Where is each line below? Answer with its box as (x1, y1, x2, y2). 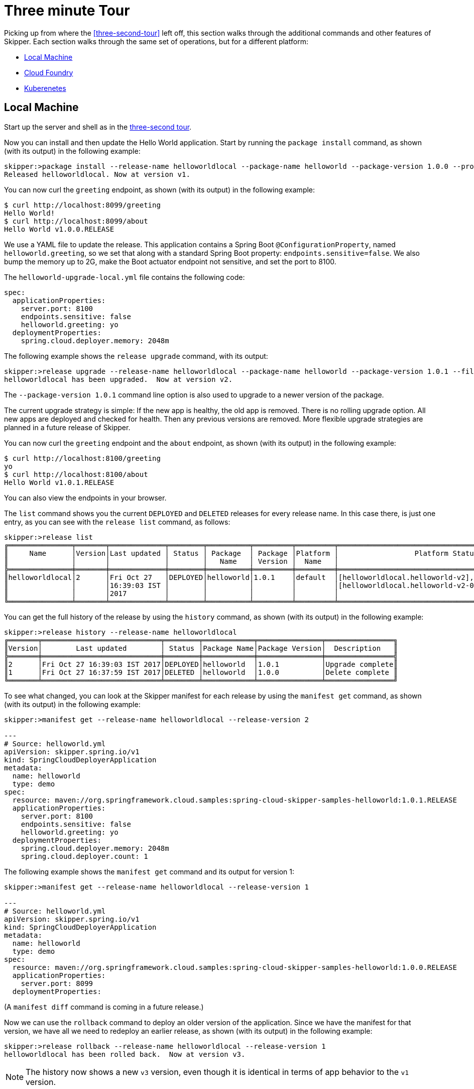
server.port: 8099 (21, 979, 93, 987)
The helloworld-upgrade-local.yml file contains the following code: (4, 272, 245, 281)
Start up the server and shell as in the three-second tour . (4, 122, 192, 131)
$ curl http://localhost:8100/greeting (4, 454, 161, 462)
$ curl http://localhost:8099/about (4, 217, 148, 225)
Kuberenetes (24, 83, 66, 92)
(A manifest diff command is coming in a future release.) (4, 1002, 204, 1011)
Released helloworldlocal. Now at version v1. (4, 170, 190, 178)
